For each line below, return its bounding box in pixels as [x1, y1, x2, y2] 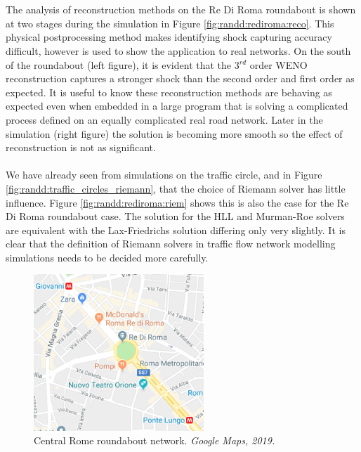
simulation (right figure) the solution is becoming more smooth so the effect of [6, 126, 343, 141]
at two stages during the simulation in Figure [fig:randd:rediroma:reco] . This [6, 15, 334, 30]
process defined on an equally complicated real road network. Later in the [6, 112, 323, 127]
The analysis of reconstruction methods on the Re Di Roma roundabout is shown [6, 2, 356, 17]
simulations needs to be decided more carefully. [6, 250, 209, 264]
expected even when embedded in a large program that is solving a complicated [6, 98, 348, 113]
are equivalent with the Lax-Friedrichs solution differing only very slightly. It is [6, 222, 346, 237]
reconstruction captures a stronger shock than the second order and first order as [6, 71, 355, 86]
